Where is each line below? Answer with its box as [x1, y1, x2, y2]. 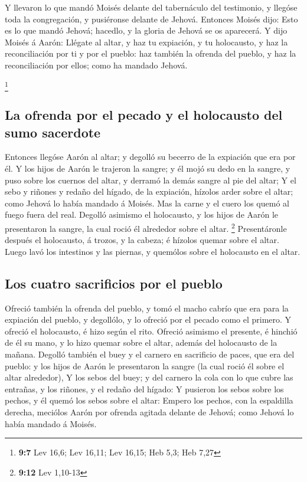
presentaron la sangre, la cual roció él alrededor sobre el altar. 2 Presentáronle [5, 221, 287, 234]
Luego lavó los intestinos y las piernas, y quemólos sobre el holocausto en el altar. [5, 245, 301, 257]
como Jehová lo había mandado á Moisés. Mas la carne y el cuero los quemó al [5, 196, 289, 209]
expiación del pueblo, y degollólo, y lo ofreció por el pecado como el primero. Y [5, 313, 292, 326]
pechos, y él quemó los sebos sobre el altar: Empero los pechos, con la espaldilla [5, 394, 293, 406]
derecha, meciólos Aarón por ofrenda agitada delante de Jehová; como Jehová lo [5, 406, 294, 418]
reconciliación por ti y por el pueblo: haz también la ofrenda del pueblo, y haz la [5, 47, 296, 60]
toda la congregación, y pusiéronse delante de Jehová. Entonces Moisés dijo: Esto [5, 12, 298, 25]
